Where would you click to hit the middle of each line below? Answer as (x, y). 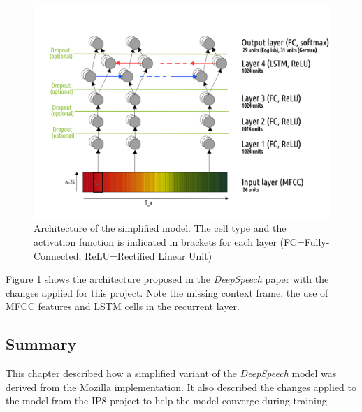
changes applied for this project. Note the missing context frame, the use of (167, 292)
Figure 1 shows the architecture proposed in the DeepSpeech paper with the (167, 279)
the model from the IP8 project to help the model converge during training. (168, 400)
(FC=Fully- (305, 241)
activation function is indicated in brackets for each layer (155, 241)
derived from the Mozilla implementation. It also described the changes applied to (181, 387)
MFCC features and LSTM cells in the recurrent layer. (123, 306)
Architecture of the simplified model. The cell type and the (160, 228)
